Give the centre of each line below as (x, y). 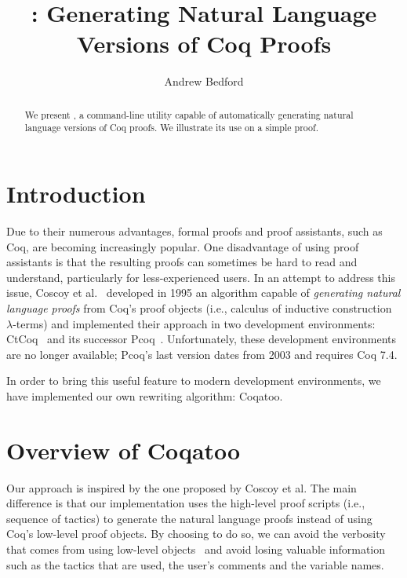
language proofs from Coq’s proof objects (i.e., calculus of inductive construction (199, 307)
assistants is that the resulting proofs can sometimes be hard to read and (182, 262)
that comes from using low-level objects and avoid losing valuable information (196, 549)
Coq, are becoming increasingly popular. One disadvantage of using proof (183, 246)
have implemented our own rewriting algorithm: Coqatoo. (145, 395)
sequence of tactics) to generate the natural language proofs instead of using (189, 518)
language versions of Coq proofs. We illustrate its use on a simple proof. (171, 128)
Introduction (76, 194)
